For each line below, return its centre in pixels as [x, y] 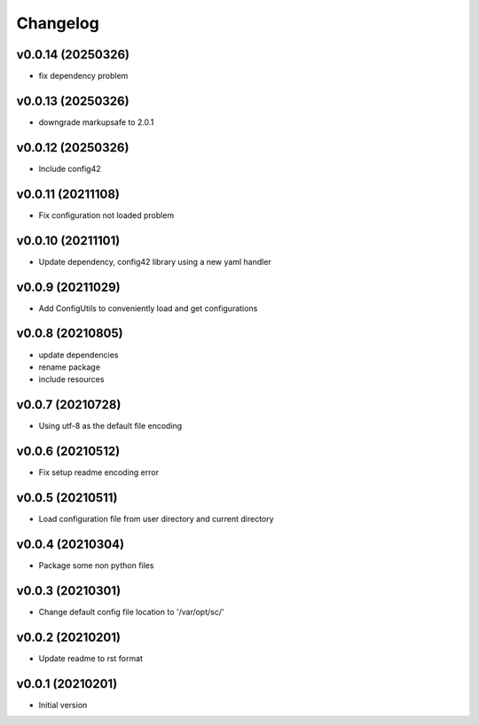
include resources [71, 379]
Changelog [58, 23]
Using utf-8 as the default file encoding [110, 426]
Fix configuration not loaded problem [106, 215]
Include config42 [70, 168]
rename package [70, 367]
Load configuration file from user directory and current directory [156, 519]
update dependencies [79, 355]
